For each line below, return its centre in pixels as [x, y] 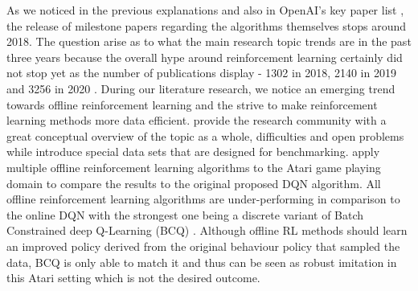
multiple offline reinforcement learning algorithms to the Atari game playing [194, 167]
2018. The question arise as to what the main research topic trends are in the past [209, 41]
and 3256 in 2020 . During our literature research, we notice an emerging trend [201, 88]
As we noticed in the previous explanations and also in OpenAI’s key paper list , [205, 10]
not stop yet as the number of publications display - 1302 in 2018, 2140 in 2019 [201, 73]
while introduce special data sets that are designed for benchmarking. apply [193, 152]
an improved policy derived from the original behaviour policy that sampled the [203, 246]
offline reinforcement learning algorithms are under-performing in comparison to [203, 199]
